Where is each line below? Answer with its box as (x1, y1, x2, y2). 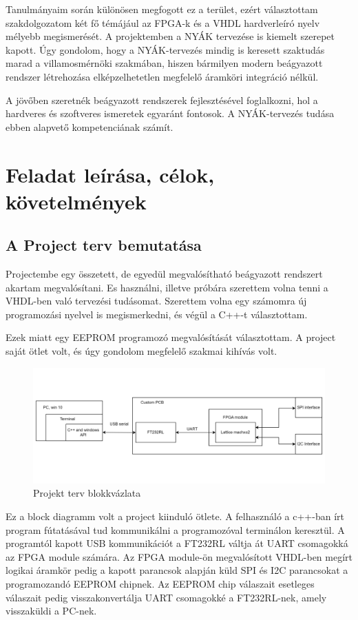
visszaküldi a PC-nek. (6, 603, 97, 618)
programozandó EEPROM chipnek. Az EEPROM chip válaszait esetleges (6, 576, 315, 590)
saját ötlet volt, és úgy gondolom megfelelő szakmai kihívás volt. (6, 344, 277, 358)
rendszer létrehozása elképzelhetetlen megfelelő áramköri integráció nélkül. (6, 69, 319, 83)
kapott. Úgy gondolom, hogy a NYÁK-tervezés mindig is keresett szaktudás (6, 42, 325, 56)
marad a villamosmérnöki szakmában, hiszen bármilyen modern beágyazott (6, 56, 323, 70)
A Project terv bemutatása (6, 234, 202, 256)
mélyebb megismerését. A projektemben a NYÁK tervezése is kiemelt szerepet (6, 29, 335, 43)
